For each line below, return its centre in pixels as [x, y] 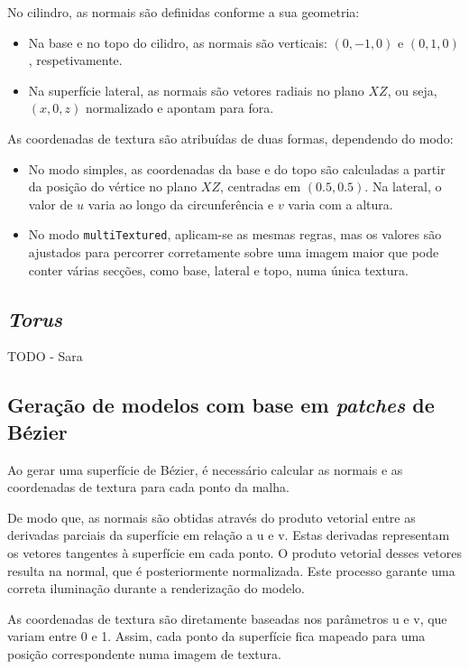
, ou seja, [412, 90]
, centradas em [261, 186]
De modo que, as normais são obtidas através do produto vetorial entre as [212, 517]
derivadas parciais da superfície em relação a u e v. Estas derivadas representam [229, 535]
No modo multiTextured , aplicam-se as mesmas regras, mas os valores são [235, 234]
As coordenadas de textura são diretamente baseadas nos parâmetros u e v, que [227, 618]
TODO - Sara [45, 356]
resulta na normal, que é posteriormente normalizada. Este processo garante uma [231, 570]
